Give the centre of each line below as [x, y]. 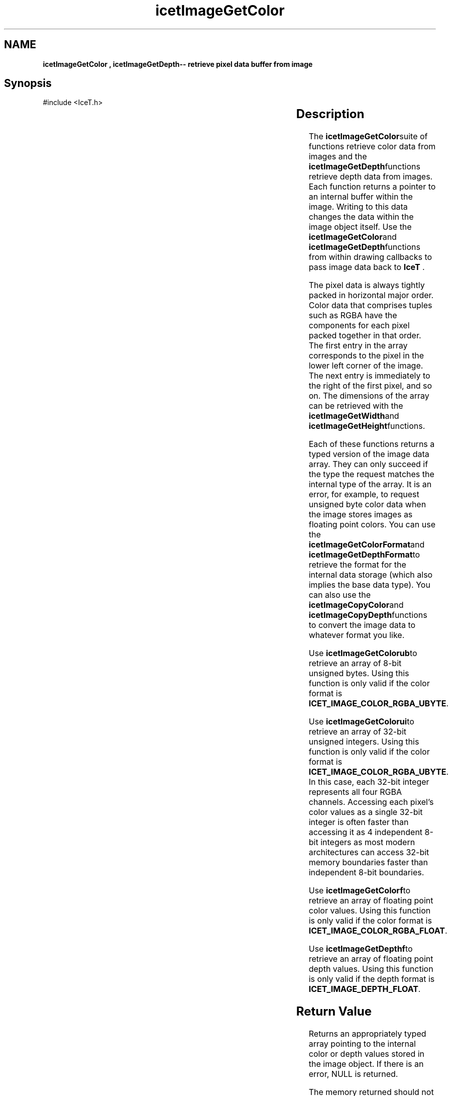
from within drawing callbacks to [370, 257]
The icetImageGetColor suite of [368, 136]
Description [330, 114]
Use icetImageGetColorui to [361, 722]
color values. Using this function [370, 911]
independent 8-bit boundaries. [366, 873]
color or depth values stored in [367, 1054]
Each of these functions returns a [372, 444]
